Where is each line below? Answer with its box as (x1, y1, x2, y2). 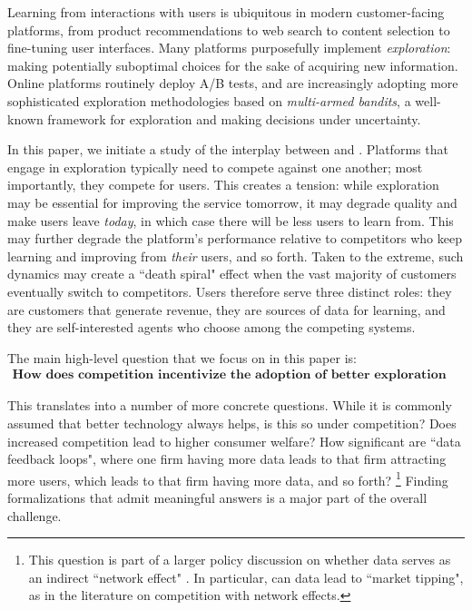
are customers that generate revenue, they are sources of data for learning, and (7, 300, 446, 319)
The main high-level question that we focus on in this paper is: (7, 348, 357, 367)
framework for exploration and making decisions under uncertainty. (47, 109, 421, 128)
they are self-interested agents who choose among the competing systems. (7, 318, 416, 337)
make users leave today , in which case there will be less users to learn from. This (7, 211, 454, 230)
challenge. (7, 506, 62, 525)
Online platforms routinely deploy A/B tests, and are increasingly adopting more (7, 74, 458, 93)
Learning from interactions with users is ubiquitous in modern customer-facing (7, 3, 445, 21)
